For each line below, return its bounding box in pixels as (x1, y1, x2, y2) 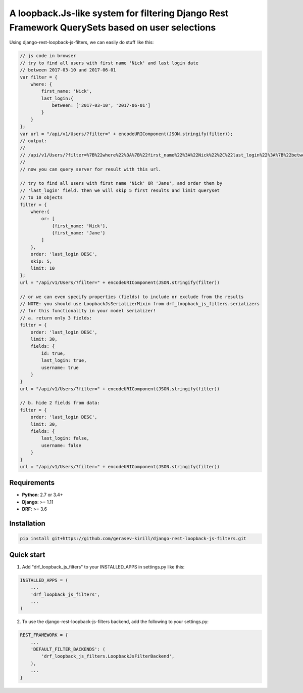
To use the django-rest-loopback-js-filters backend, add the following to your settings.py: (22, 619, 209, 625)
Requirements (9, 478, 55, 487)
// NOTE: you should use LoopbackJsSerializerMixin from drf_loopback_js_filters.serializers (20, 301, 260, 306)
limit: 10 (30, 266, 55, 271)
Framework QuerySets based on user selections (9, 22, 216, 33)
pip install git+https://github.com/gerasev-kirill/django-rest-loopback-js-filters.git (20, 536, 247, 542)
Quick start (9, 550, 45, 559)
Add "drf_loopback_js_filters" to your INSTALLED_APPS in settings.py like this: (22, 563, 185, 569)
